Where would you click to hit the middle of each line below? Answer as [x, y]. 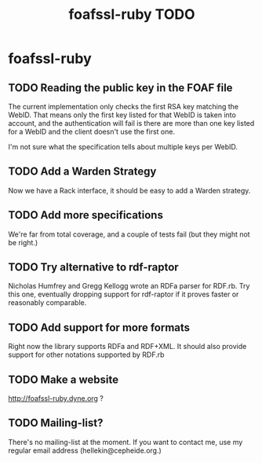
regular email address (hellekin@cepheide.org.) [85, 450]
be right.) [23, 242]
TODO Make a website [64, 379]
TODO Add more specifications [86, 215]
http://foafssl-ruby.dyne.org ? [56, 399]
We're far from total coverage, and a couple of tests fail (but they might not [129, 234]
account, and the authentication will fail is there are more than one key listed [131, 123]
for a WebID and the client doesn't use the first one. [91, 132]
